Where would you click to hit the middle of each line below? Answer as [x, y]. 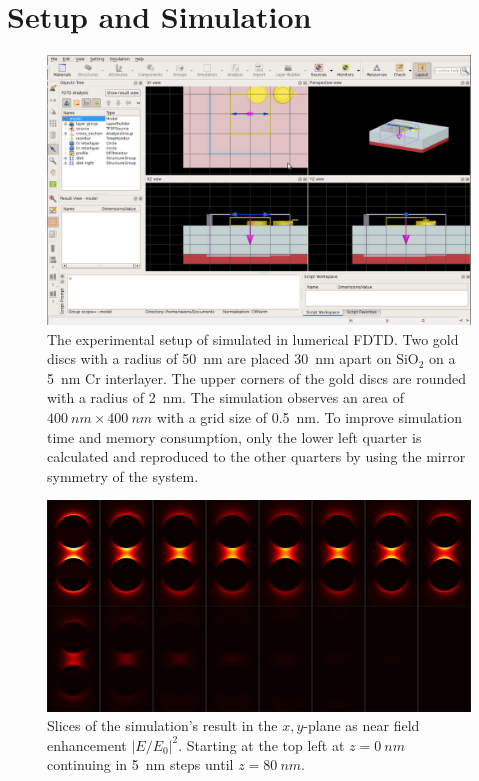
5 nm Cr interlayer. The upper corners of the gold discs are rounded [256, 377]
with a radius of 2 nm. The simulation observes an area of [226, 397]
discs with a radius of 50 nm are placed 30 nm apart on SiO [233, 358]
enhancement [87, 744]
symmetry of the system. [123, 475]
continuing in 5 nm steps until [140, 764]
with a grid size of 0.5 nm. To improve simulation [309, 417]
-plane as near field [361, 725]
